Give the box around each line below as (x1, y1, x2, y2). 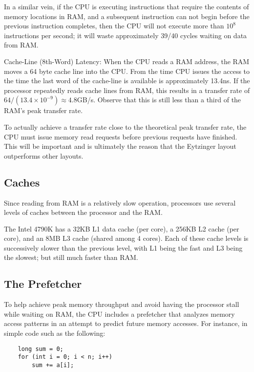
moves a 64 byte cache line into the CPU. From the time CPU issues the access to (4, 66, 250, 76)
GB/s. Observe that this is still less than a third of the (77, 94, 241, 105)
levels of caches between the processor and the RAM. (4, 207, 163, 217)
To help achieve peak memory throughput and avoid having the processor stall (4, 299, 239, 309)
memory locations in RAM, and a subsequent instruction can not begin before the (4, 11, 250, 21)
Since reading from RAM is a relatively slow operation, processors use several (4, 197, 236, 208)
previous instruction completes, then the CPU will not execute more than (4, 21, 224, 31)
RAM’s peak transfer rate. (4, 105, 83, 116)
